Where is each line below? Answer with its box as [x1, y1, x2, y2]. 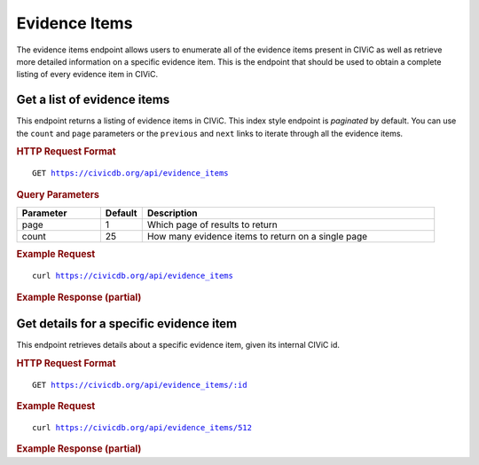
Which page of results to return [146, 218, 279, 231]
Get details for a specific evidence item [16, 316, 238, 331]
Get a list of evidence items [16, 92, 170, 107]
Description [146, 207, 199, 219]
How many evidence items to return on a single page [146, 230, 368, 242]
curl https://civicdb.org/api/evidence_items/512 [32, 422, 253, 432]
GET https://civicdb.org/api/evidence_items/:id [32, 380, 247, 390]
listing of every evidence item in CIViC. [16, 69, 159, 80]
